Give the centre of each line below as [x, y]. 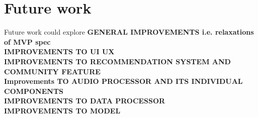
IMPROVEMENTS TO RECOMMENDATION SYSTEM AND [117, 61]
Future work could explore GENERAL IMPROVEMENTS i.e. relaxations [129, 32]
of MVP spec [27, 41]
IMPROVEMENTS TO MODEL [62, 110]
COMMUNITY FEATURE [52, 71]
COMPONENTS [34, 91]
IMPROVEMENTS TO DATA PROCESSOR [85, 101]
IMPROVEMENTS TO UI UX [59, 51]
